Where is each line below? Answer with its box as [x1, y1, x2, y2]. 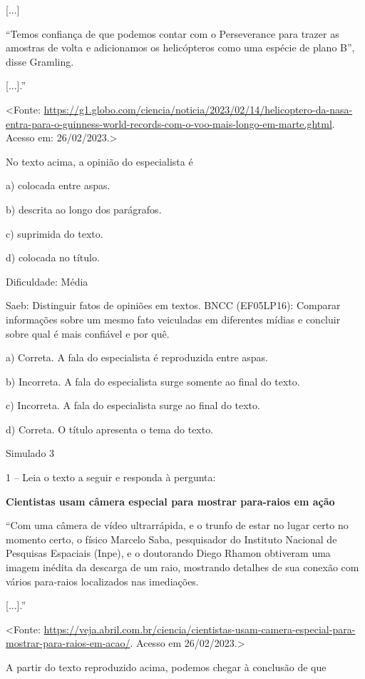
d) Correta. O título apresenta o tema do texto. [6, 421, 214, 436]
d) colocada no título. [6, 250, 100, 265]
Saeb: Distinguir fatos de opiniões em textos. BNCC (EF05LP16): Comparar [6, 298, 341, 313]
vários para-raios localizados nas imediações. [6, 573, 199, 588]
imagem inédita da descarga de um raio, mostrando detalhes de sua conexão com [6, 560, 359, 575]
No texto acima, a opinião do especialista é [6, 154, 193, 169]
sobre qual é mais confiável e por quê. [6, 326, 170, 341]
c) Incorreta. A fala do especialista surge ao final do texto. [6, 398, 260, 413]
